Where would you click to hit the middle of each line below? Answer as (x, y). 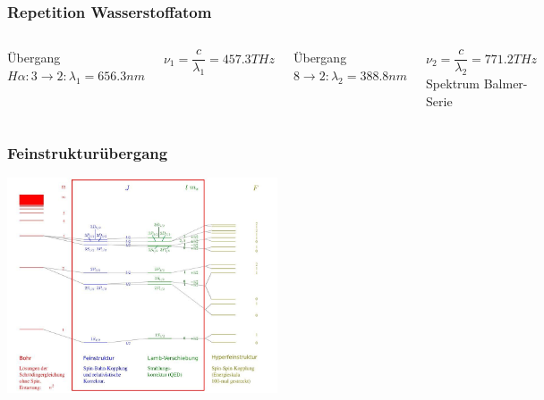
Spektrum (453, 83)
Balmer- (506, 83)
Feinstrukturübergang (88, 153)
